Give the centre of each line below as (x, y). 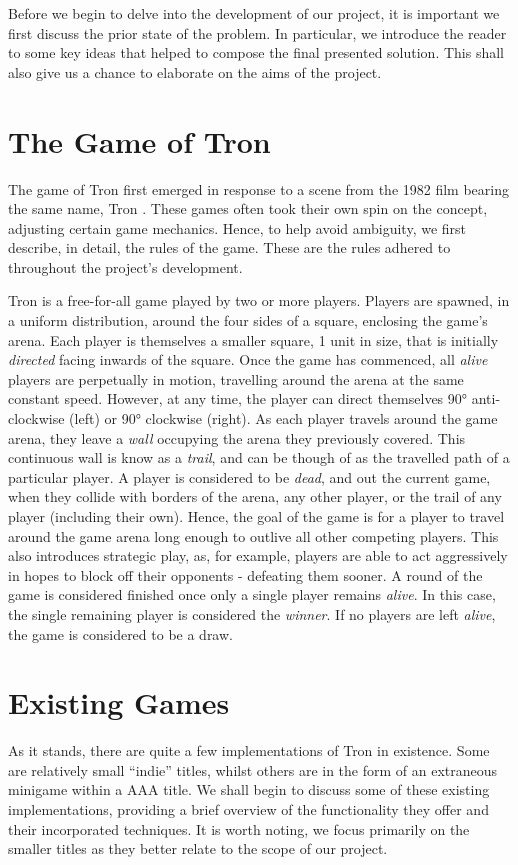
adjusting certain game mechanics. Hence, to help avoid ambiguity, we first (237, 227)
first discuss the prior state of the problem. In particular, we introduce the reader (257, 32)
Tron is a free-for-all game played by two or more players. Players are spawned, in (259, 300)
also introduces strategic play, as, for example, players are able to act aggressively (258, 555)
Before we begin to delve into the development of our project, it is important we (254, 13)
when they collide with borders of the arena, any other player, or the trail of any (255, 496)
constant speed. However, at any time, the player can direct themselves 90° (238, 398)
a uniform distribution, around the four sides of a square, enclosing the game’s (248, 320)
